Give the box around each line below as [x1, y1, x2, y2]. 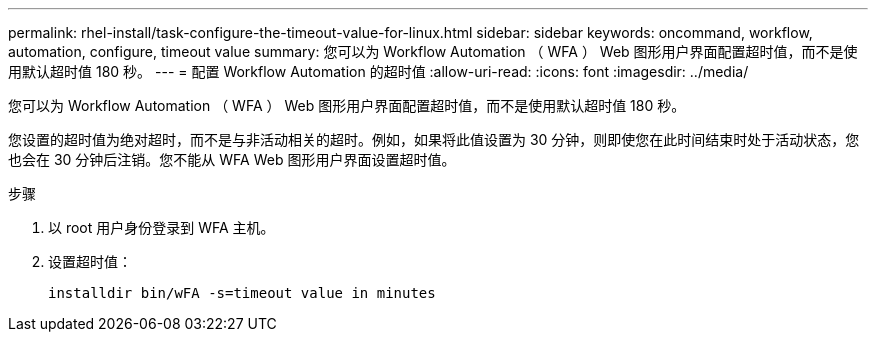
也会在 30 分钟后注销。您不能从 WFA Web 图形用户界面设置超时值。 [8, 151, 456, 168]
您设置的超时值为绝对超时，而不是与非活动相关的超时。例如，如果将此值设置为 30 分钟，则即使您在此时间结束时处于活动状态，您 [8, 131, 860, 148]
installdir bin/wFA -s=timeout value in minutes [48, 285, 436, 301]
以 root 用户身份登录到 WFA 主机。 [48, 219, 275, 236]
